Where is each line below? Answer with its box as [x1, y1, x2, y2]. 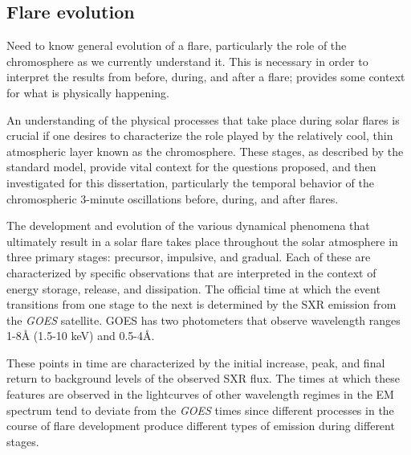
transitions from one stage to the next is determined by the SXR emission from [6, 296, 397, 313]
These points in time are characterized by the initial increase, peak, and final [6, 354, 385, 371]
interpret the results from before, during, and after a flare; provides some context [6, 68, 405, 85]
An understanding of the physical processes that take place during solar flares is [6, 111, 400, 128]
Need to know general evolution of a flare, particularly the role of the [6, 37, 347, 54]
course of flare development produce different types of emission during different [6, 417, 395, 434]
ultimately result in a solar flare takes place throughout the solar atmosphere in [6, 232, 398, 249]
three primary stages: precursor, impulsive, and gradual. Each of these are [6, 248, 371, 265]
